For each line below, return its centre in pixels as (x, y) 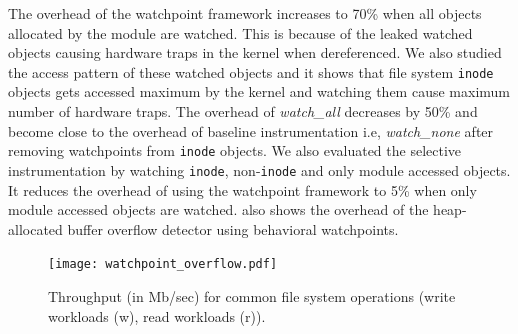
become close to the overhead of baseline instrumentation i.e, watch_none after (251, 130)
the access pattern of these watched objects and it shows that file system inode (251, 71)
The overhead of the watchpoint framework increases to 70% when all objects (245, 13)
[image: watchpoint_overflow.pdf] (163, 264)
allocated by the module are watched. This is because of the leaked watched (240, 32)
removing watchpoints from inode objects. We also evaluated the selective (235, 150)
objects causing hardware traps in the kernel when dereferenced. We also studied (255, 52)
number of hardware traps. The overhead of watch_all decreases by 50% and (243, 111)
